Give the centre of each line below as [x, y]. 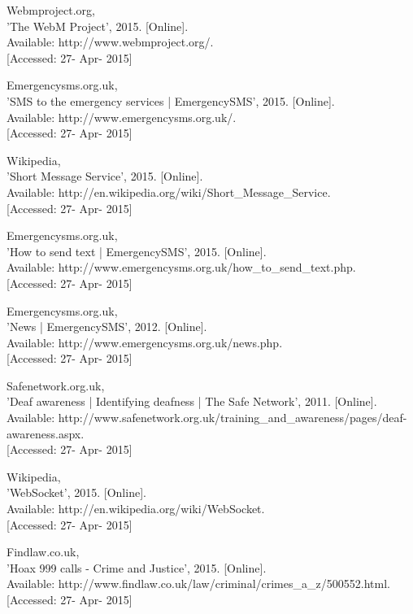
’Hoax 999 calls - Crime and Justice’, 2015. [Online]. [137, 567]
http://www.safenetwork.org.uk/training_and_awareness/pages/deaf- [233, 418]
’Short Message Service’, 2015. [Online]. [105, 176]
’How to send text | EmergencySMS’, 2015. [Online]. [137, 251]
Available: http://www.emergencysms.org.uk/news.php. [145, 342]
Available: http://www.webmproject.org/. [110, 42]
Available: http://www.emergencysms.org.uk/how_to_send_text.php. [181, 267]
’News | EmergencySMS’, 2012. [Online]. [107, 327]
